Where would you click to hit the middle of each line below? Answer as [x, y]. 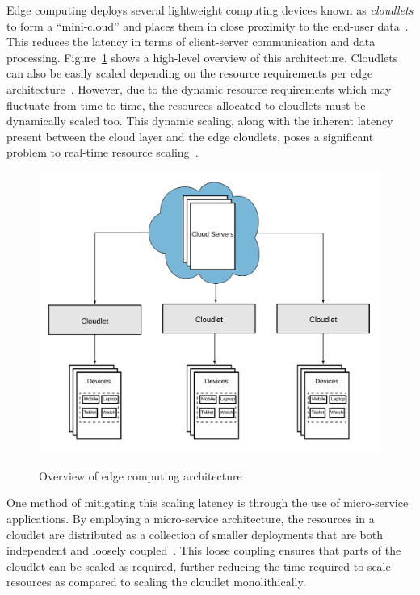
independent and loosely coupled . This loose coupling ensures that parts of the [204, 550]
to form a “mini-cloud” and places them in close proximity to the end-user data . [208, 25]
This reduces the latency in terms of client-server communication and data [191, 42]
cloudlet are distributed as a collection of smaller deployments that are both [195, 534]
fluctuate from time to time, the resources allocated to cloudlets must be [186, 105]
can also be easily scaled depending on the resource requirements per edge [190, 73]
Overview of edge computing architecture [141, 475]
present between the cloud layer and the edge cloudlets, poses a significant [190, 136]
